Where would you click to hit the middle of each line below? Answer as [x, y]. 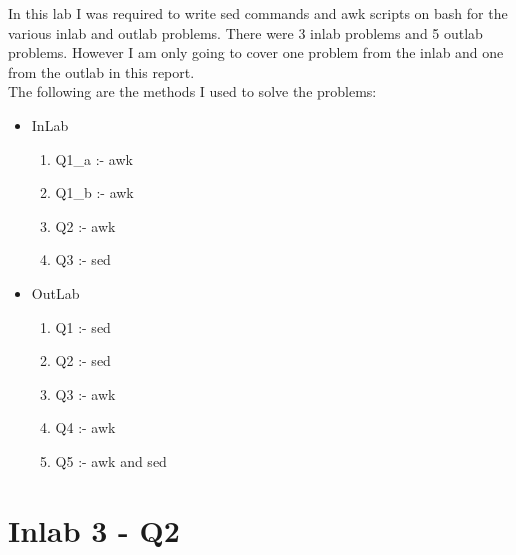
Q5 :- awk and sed [111, 460]
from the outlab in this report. [101, 71]
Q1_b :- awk [94, 192]
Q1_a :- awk [94, 158]
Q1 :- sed [83, 326]
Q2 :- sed [83, 360]
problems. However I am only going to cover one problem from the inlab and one [256, 52]
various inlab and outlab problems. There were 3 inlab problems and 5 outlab [245, 32]
